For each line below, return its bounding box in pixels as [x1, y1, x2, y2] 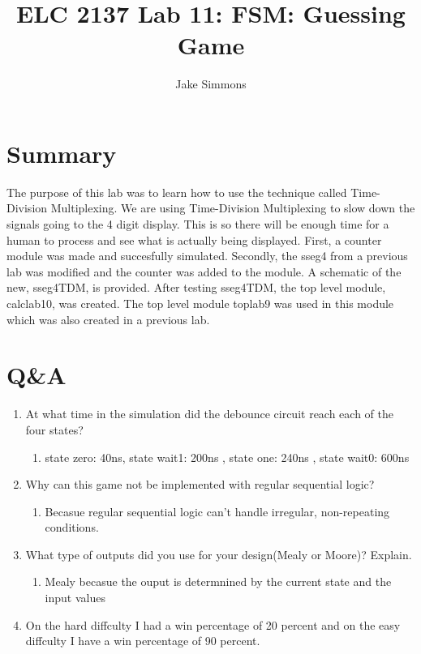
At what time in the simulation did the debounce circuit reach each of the [25, 405, 393, 422]
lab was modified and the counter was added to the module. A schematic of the [6, 263, 402, 280]
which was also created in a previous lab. [6, 310, 210, 327]
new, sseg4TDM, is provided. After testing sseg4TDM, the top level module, [6, 279, 386, 296]
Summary [6, 136, 117, 169]
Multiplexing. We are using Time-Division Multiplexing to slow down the [50, 199, 415, 216]
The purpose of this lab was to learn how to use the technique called [6, 183, 347, 200]
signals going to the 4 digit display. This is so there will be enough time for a [6, 216, 389, 233]
